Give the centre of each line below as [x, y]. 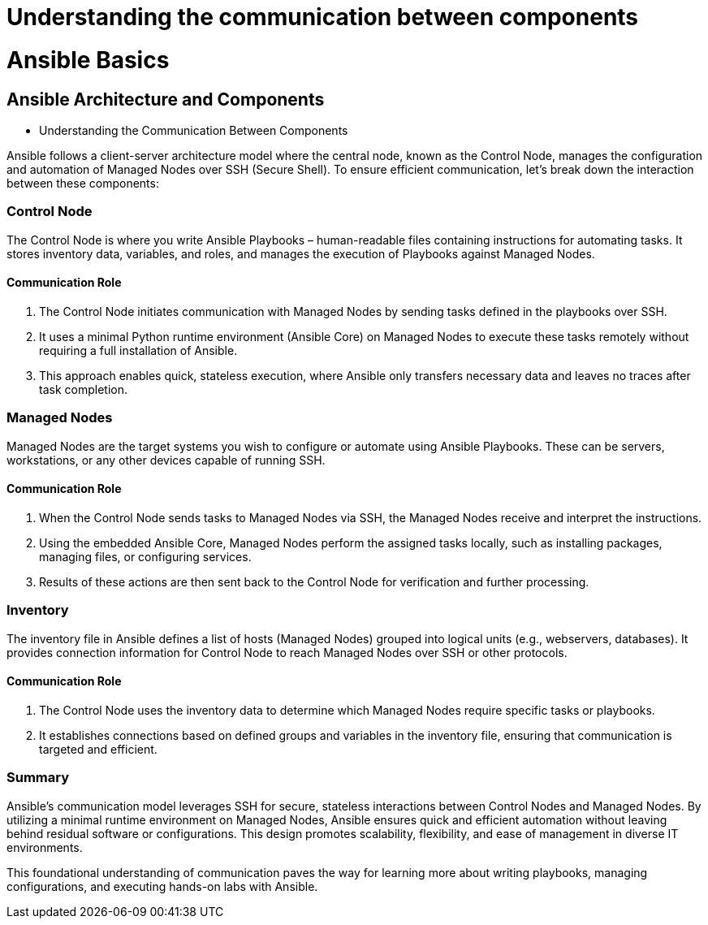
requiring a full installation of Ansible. [138, 350]
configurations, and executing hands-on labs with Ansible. [162, 886]
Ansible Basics [88, 60]
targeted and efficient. [98, 749]
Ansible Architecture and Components [166, 99]
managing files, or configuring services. [145, 556]
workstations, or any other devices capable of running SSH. [166, 460]
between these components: [83, 183]
